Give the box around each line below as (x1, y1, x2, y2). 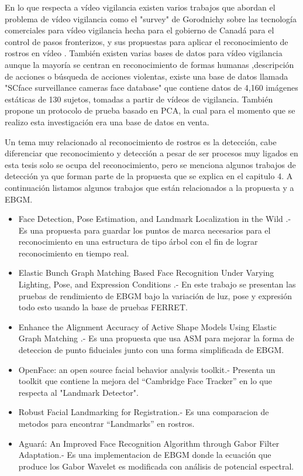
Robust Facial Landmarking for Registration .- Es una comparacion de (18, 406, 269, 418)
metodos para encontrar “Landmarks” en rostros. (18, 417, 195, 429)
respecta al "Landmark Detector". (18, 386, 139, 398)
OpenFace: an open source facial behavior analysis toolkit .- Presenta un (18, 363, 276, 375)
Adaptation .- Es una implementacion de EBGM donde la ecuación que (18, 448, 271, 461)
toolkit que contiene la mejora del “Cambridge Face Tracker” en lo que (18, 375, 272, 387)
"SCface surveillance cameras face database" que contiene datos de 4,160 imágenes (5, 81, 298, 94)
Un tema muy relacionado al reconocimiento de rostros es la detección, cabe (5, 135, 277, 148)
